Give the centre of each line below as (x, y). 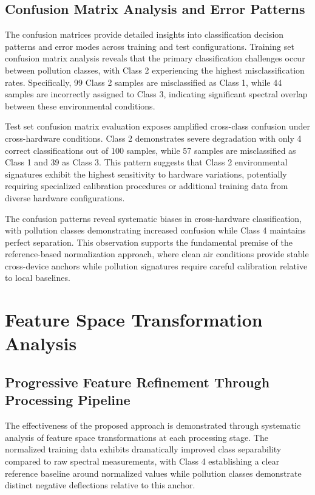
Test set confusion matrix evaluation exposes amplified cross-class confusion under (157, 126)
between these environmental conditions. (80, 106)
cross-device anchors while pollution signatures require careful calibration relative (156, 265)
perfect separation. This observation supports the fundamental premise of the (149, 242)
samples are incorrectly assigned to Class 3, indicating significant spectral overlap (156, 94)
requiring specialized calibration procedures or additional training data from (147, 186)
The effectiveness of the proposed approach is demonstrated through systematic (153, 425)
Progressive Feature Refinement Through (137, 382)
